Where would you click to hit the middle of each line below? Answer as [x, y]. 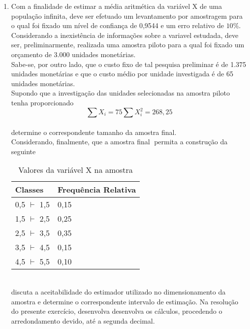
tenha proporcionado [42, 102]
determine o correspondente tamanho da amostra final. [94, 132]
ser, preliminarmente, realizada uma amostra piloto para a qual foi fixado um [128, 45]
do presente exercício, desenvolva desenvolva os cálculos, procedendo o [117, 311]
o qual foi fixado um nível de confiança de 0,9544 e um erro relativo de [117, 25]
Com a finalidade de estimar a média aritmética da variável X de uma [117, 6]
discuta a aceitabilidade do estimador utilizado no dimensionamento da [118, 292]
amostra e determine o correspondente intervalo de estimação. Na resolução [125, 301]
